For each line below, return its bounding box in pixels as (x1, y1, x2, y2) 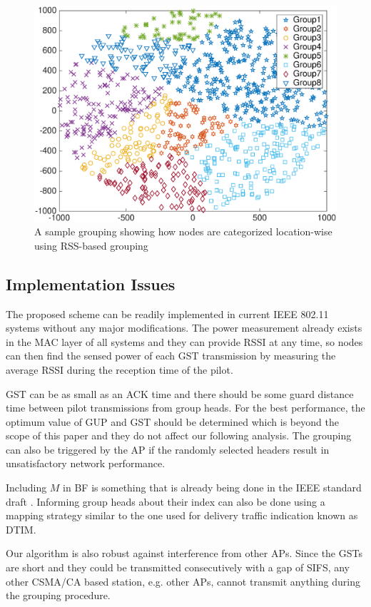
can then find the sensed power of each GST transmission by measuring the (6, 348, 336, 363)
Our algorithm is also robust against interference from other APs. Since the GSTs (6, 546, 362, 561)
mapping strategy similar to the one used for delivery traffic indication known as (6, 508, 358, 523)
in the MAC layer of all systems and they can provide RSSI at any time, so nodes (6, 334, 363, 349)
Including (6, 480, 47, 495)
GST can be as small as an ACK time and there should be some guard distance (6, 386, 354, 401)
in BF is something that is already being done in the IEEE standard (63, 480, 362, 495)
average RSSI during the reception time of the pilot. (6, 362, 233, 377)
